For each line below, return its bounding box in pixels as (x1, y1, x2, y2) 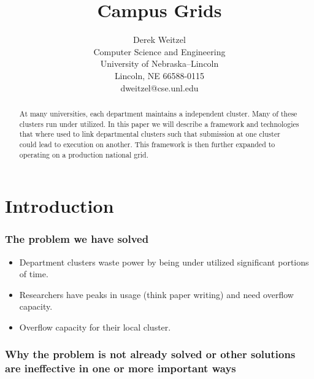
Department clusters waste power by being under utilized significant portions (19, 255, 309, 268)
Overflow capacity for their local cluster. (19, 320, 171, 333)
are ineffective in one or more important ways (5, 361, 236, 376)
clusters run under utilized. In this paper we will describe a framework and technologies (19, 118, 299, 129)
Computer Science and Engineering (93, 45, 226, 58)
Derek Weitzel (133, 33, 186, 46)
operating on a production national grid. (19, 149, 149, 159)
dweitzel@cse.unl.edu (120, 81, 199, 94)
